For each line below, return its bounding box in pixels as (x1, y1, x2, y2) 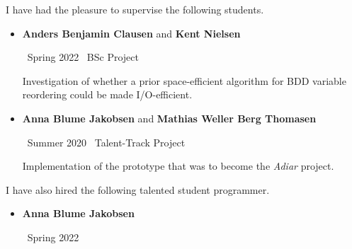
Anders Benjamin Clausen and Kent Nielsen (22, 25, 241, 40)
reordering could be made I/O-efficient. (22, 87, 193, 102)
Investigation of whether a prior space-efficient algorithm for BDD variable (22, 73, 346, 88)
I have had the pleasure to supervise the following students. (6, 2, 264, 16)
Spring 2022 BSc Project (27, 50, 140, 64)
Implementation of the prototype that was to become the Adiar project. (22, 158, 334, 173)
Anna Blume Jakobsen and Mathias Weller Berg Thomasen (22, 110, 317, 125)
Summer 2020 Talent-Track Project (27, 134, 186, 149)
